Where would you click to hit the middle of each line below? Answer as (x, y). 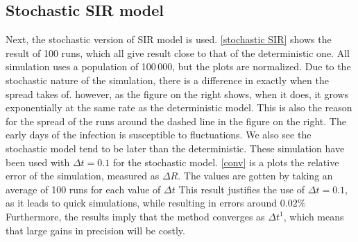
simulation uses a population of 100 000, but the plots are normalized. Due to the (178, 66)
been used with (38, 162)
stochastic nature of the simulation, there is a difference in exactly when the (167, 80)
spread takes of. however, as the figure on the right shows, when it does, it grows (177, 94)
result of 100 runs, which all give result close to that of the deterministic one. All (178, 53)
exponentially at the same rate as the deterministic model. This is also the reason (179, 107)
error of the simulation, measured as (83, 176)
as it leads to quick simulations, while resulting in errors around (142, 203)
